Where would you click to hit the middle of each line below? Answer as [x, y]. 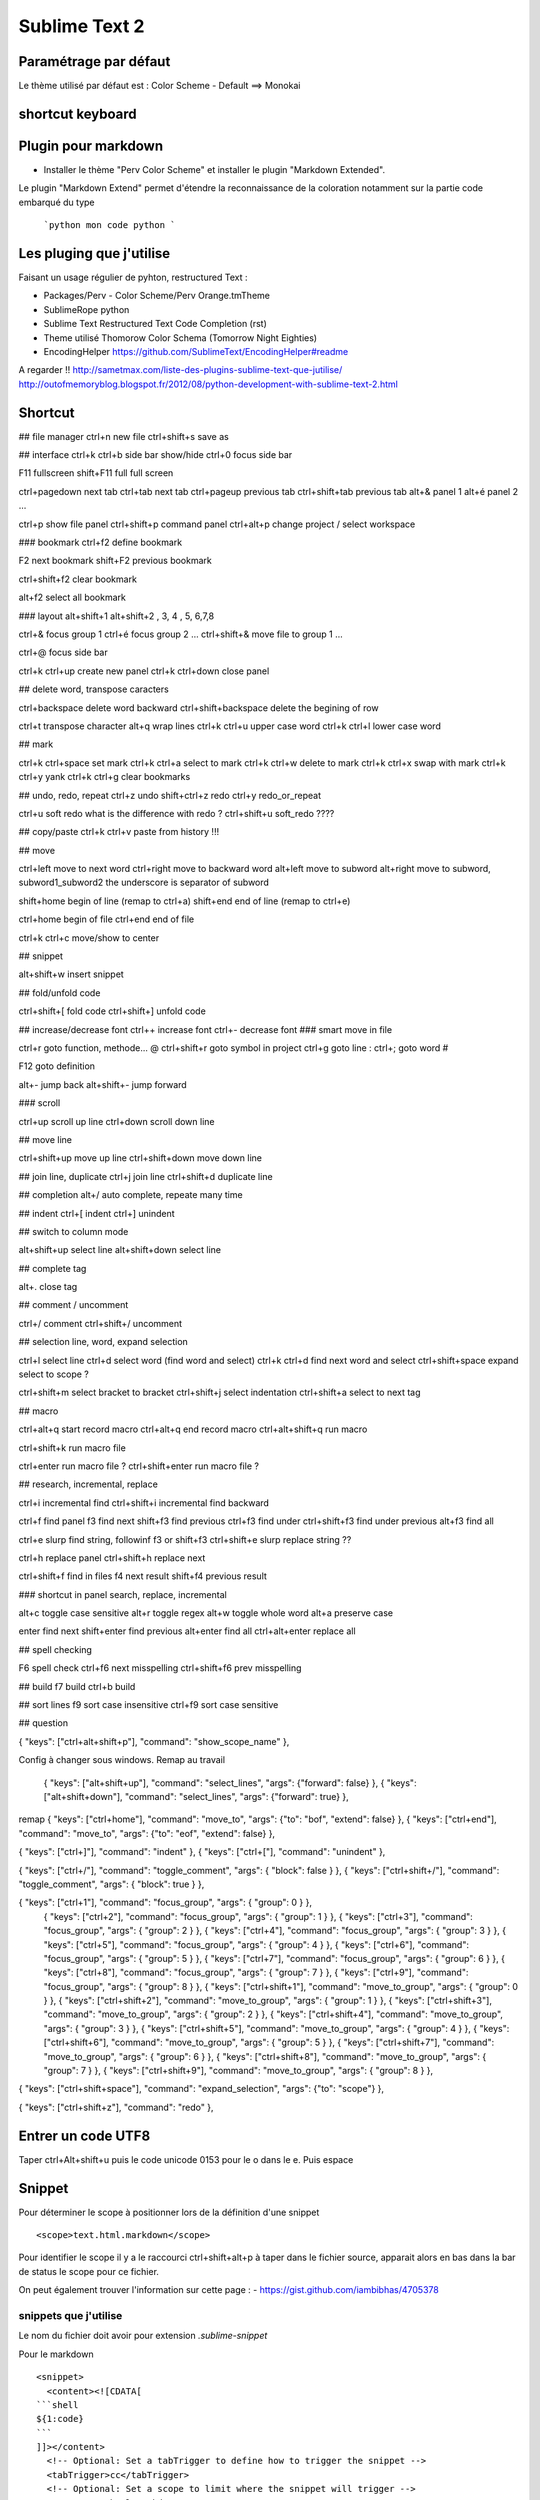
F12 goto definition [56, 1066]
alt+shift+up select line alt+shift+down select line [120, 1250]
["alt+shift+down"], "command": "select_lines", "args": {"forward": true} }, [196, 1796]
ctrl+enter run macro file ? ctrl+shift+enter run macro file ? [139, 1466]
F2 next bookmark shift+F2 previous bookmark [115, 561]
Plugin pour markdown [91, 145]
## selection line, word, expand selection [103, 1342]
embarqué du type [56, 202]
